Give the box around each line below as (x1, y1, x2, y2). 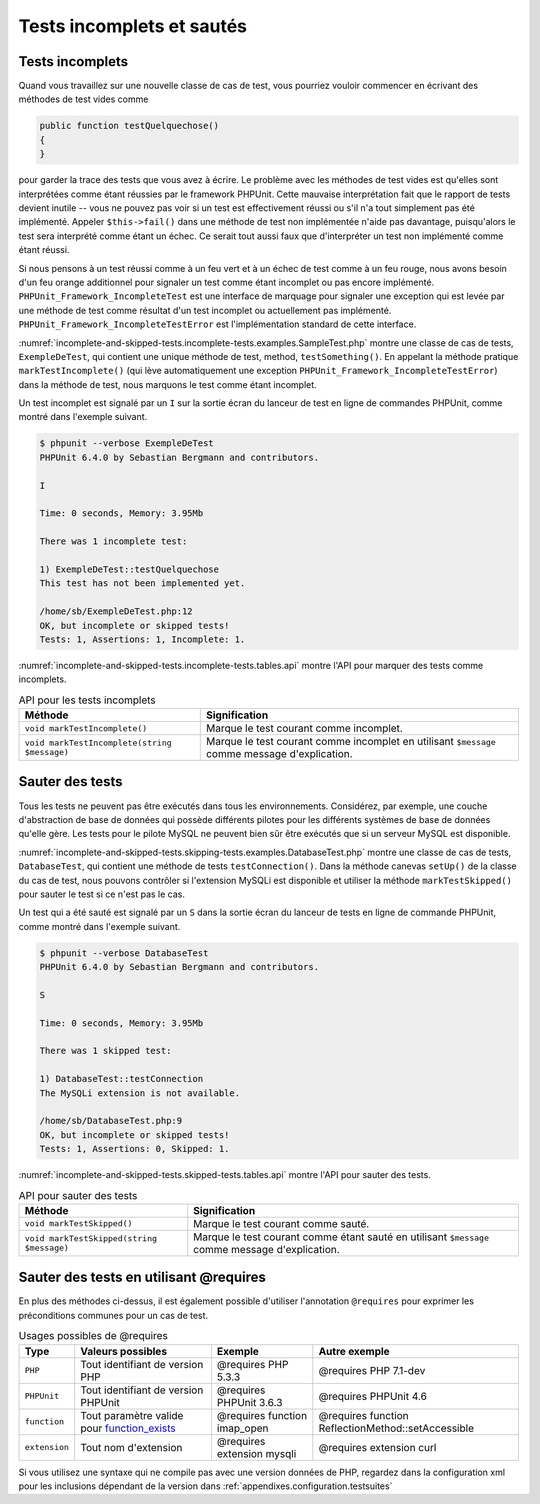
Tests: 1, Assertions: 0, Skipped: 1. (39, 1143, 230, 1155)
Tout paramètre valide (80, 1408, 184, 1422)
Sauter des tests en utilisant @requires (18, 1269, 267, 1286)
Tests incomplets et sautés (18, 15, 247, 37)
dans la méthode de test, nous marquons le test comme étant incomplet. (18, 378, 317, 390)
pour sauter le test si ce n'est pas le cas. (18, 888, 185, 900)
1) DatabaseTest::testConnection (39, 1073, 204, 1085)
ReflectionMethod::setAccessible (318, 1421, 475, 1435)
